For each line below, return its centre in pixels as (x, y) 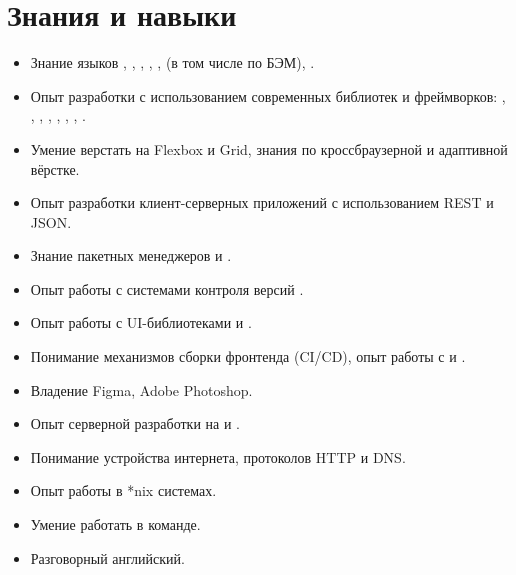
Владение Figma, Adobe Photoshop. (141, 389)
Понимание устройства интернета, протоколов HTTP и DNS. (218, 456)
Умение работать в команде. (115, 524)
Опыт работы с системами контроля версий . (167, 288)
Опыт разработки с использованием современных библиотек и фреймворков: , (268, 95)
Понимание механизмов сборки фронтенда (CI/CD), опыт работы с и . (248, 356)
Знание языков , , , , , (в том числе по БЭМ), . (172, 62)
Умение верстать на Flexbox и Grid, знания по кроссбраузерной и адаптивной (269, 148)
